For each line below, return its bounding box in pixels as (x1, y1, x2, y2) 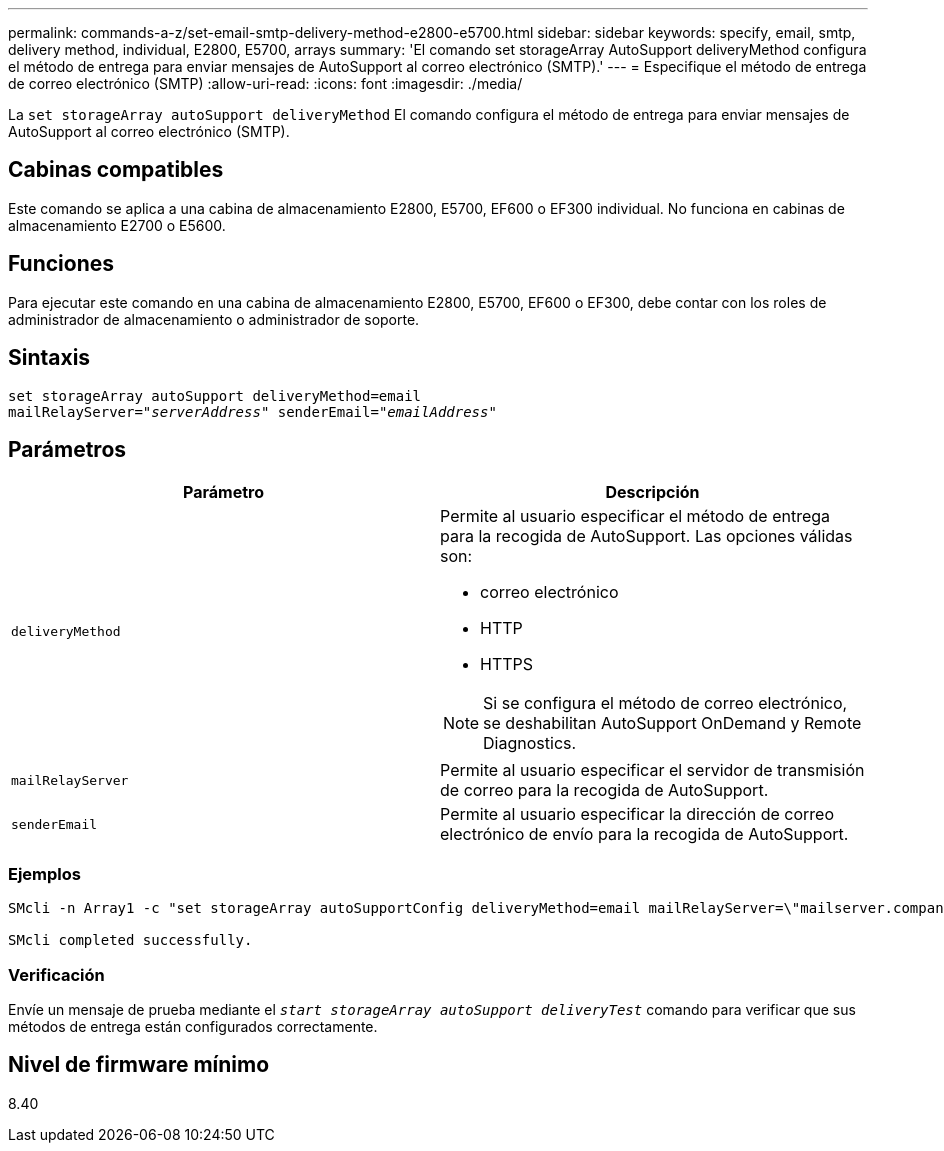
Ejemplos (8, 863, 81, 884)
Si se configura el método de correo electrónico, (483, 693, 848, 714)
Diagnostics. (483, 733, 577, 754)
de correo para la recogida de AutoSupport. (440, 780, 769, 801)
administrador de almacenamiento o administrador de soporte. (8, 310, 420, 328)
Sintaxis (8, 345, 91, 371)
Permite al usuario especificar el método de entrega (440, 506, 831, 527)
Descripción (605, 482, 700, 503)
